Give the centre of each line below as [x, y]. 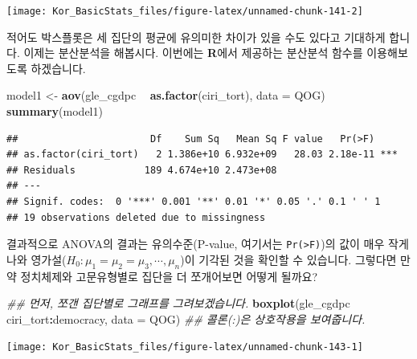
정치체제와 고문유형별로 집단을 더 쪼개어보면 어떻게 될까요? [169, 276]
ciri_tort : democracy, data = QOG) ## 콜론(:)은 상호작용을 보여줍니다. [186, 318]
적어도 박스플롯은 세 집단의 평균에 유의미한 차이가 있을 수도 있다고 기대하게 [196, 37]
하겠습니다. [58, 68]
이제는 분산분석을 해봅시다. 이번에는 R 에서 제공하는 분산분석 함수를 [193, 53]
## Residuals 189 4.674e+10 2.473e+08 [142, 170]
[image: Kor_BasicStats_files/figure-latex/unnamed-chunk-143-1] [185, 347]
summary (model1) [55, 111]
